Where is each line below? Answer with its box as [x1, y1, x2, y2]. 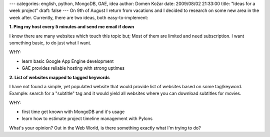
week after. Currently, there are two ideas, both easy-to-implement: [9, 14, 148, 20]
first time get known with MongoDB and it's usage [21, 109, 125, 115]
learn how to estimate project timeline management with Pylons [21, 116, 152, 122]
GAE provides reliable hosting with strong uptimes [21, 65, 125, 71]
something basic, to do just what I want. [9, 40, 91, 46]
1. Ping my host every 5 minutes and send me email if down [9, 24, 134, 30]
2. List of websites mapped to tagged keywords [9, 74, 110, 80]
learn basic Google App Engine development [21, 58, 114, 64]
